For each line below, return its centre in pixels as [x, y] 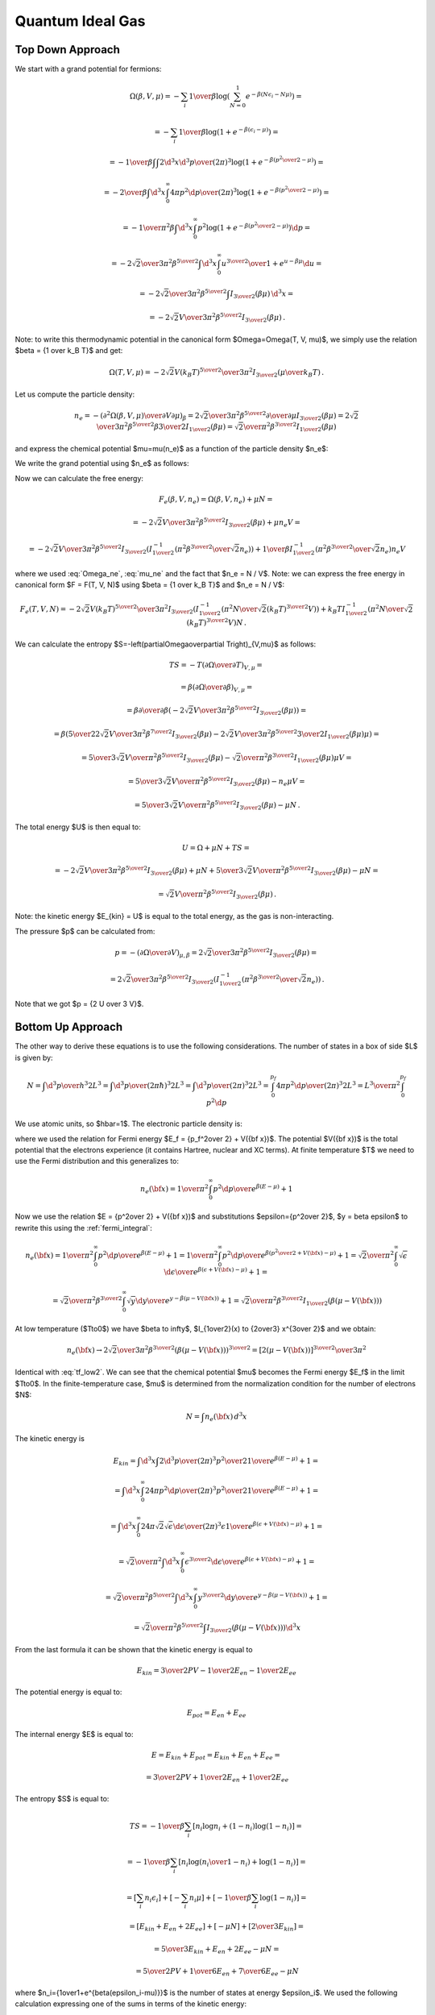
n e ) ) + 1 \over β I [266, 550]
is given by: [34, 1057]
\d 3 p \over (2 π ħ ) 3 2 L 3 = [152, 1085]
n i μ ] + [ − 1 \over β [221, 1898]
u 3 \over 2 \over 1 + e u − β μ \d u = [272, 263]
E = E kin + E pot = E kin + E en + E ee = [216, 1755]
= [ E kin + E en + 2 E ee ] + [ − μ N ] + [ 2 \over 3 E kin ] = [217, 1928]
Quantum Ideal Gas [80, 21]
